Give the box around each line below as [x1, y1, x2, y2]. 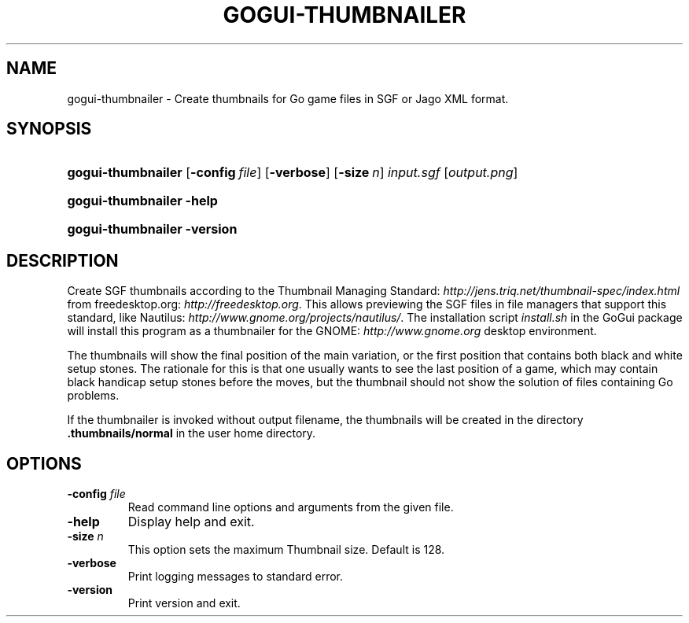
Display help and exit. [127, 514, 255, 530]
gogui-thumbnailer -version [67, 221, 238, 238]
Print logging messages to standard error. [127, 570, 344, 584]
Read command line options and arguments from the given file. [127, 500, 454, 514]
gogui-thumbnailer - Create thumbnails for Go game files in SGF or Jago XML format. [67, 91, 509, 105]
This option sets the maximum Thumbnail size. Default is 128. [127, 543, 445, 557]
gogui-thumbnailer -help [67, 193, 218, 209]
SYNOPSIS [6, 119, 92, 139]
